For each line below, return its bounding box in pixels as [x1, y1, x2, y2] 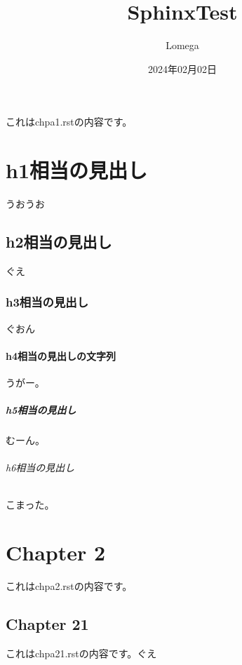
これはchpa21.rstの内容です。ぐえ [6, 646, 157, 661]
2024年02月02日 [148, 61, 217, 76]
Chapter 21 [6, 613, 89, 635]
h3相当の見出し [6, 293, 89, 311]
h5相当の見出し [6, 403, 76, 417]
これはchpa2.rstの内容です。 [6, 579, 133, 593]
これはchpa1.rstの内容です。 [6, 114, 133, 129]
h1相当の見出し [6, 156, 147, 184]
